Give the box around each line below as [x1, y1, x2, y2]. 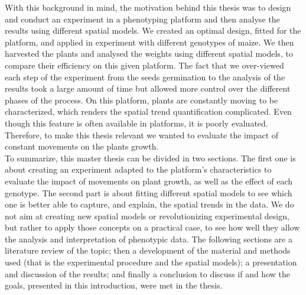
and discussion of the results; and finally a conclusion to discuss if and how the [5, 267, 290, 280]
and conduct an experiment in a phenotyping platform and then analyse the [5, 12, 280, 25]
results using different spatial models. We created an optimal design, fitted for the [5, 24, 301, 37]
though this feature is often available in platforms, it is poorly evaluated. [5, 116, 268, 129]
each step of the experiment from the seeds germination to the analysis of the [5, 70, 285, 83]
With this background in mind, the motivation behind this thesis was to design [5, 1, 291, 13]
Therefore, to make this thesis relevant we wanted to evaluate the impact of [5, 128, 279, 141]
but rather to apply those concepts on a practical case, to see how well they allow [5, 221, 300, 234]
